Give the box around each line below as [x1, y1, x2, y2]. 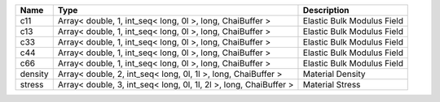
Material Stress [302, 79, 361, 90]
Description [302, 5, 350, 15]
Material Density [302, 69, 366, 79]
